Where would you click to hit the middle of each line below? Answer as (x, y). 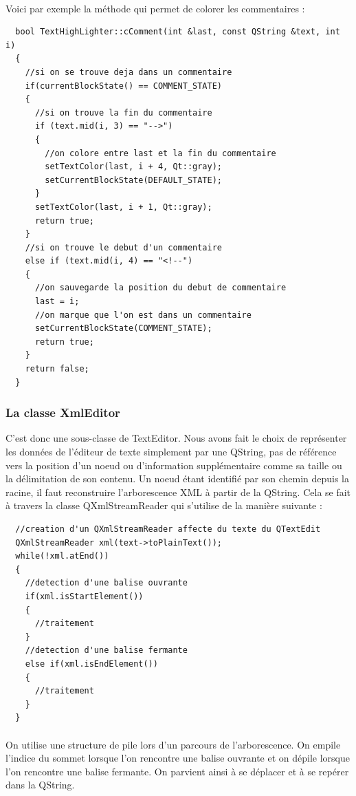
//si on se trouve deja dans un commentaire (129, 72)
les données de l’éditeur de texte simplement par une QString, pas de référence (171, 452)
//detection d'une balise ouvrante (106, 583)
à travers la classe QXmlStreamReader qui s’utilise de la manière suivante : (164, 505)
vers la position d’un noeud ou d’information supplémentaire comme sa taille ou (174, 465)
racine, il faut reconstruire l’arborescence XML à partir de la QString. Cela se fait (178, 492)
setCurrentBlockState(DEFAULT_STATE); (133, 180)
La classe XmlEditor (63, 412)
